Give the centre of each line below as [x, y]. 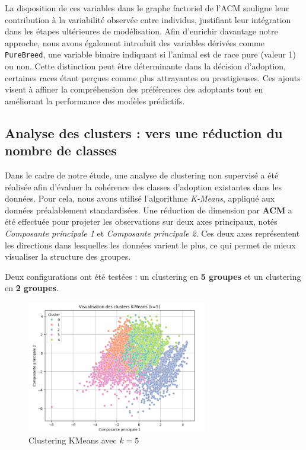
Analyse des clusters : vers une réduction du [144, 133]
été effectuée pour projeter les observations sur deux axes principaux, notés [141, 221]
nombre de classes [61, 150]
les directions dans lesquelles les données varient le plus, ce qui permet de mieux [150, 245]
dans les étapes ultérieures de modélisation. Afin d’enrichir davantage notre [141, 31]
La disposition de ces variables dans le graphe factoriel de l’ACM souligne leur [147, 8]
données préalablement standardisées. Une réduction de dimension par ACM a [149, 210]
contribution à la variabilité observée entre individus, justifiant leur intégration [148, 19]
